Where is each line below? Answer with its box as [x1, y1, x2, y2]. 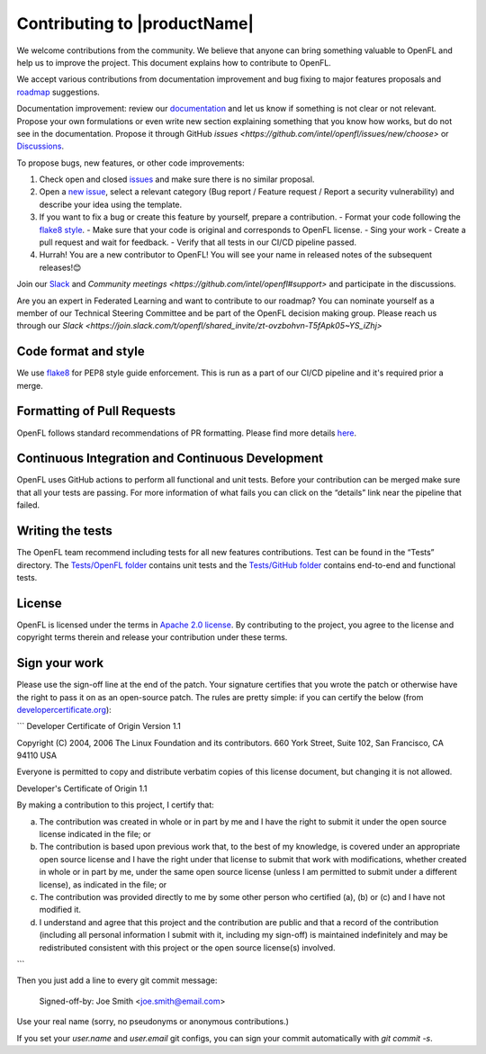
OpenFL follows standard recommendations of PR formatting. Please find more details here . [16, 428, 357, 438]
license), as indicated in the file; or [39, 878, 167, 890]
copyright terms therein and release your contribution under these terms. [16, 632, 288, 643]
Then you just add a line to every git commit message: [16, 975, 218, 986]
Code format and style [16, 344, 145, 359]
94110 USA [16, 750, 58, 761]
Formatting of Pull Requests [16, 403, 175, 419]
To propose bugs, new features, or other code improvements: [16, 158, 245, 168]
